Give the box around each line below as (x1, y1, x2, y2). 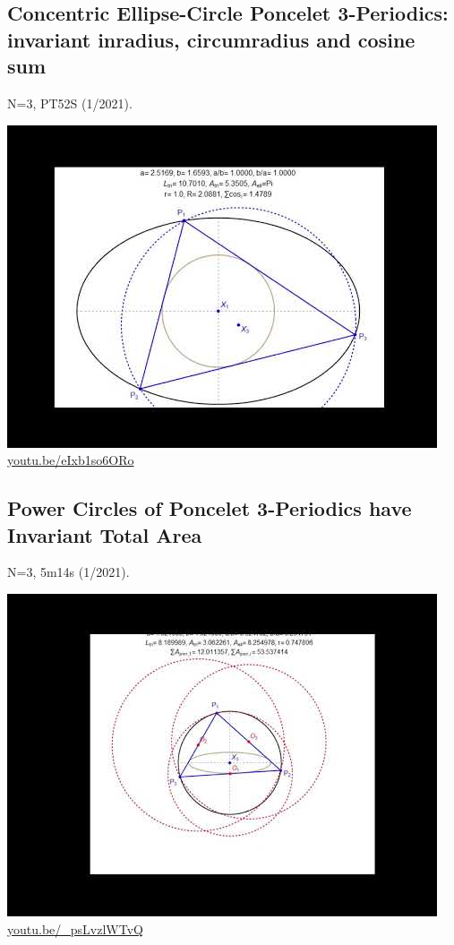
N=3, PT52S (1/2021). (7, 93, 133, 112)
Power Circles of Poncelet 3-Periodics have (7, 494, 412, 522)
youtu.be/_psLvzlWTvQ (7, 919, 143, 938)
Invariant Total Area (7, 520, 202, 548)
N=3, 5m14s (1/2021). (7, 563, 130, 581)
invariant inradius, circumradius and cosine (7, 25, 415, 53)
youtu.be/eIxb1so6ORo (7, 451, 134, 469)
